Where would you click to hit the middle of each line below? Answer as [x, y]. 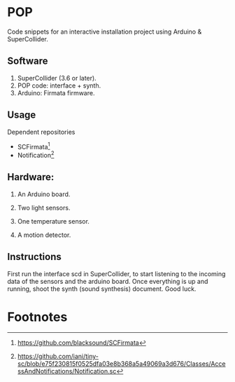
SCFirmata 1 [34, 146]
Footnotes [37, 317]
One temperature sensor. [53, 221]
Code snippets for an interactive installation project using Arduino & [105, 32]
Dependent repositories [41, 132]
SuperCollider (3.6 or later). [57, 78]
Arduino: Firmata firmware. [56, 93]
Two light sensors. [44, 207]
